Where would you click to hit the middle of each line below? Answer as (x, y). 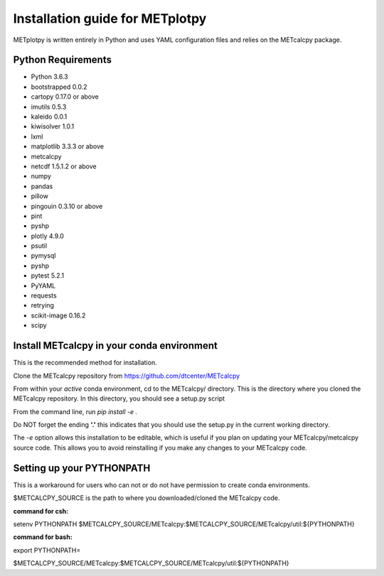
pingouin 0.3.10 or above (67, 206)
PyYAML (43, 286)
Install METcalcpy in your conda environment (116, 346)
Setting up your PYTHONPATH (82, 468)
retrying (43, 305)
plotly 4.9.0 (47, 236)
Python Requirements (62, 60)
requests (44, 295)
